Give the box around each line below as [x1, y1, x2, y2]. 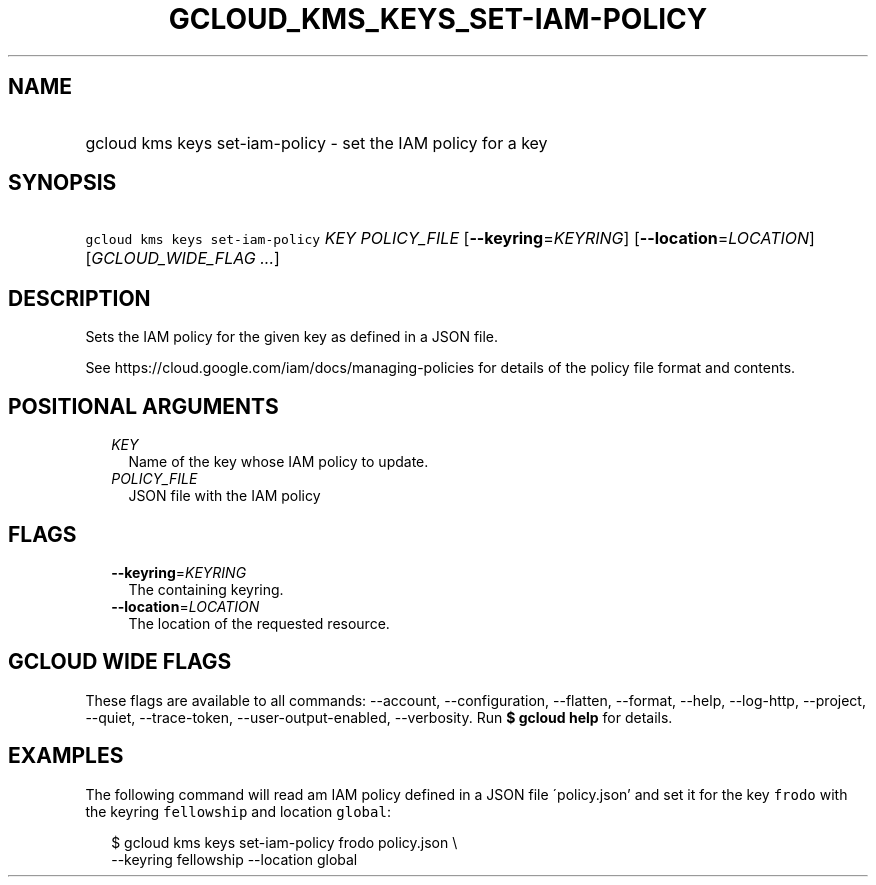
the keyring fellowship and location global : [85, 802, 391, 820]
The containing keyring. [128, 580, 284, 598]
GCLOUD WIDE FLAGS [8, 649, 232, 675]
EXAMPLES [8, 743, 124, 769]
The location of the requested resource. [128, 614, 390, 632]
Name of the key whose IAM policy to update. [128, 453, 429, 471]
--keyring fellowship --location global [111, 850, 358, 868]
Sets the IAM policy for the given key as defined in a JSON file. [85, 328, 499, 346]
